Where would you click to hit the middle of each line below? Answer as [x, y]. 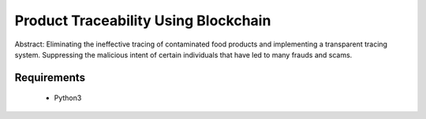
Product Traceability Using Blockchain [143, 20]
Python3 [68, 98]
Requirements [50, 78]
